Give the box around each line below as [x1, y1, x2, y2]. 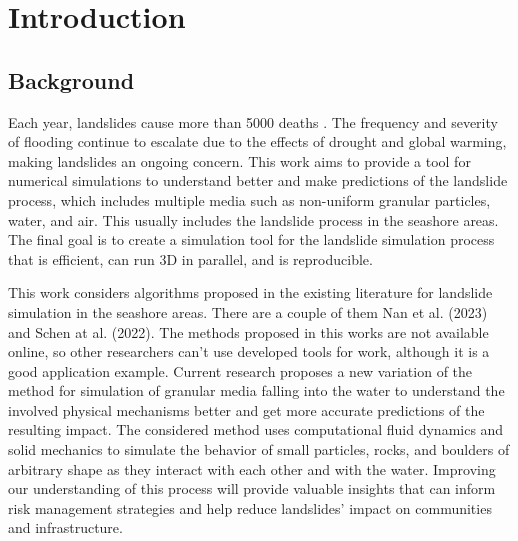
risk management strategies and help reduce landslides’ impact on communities [8, 497, 492, 518]
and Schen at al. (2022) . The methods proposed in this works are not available [8, 321, 489, 342]
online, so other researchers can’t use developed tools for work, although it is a [8, 341, 490, 362]
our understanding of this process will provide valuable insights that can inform [8, 478, 496, 499]
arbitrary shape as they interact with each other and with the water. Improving [8, 458, 496, 479]
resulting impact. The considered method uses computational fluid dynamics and [8, 419, 504, 440]
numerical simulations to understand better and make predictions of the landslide [8, 170, 508, 191]
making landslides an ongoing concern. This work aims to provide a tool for [8, 150, 471, 171]
